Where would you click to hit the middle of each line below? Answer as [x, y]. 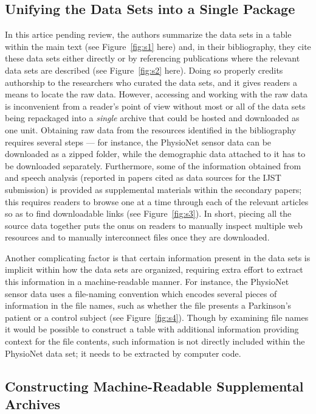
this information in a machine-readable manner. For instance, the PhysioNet [147, 282]
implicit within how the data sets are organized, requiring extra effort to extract [154, 269]
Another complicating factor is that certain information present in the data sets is [158, 257]
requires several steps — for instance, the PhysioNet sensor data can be [138, 142]
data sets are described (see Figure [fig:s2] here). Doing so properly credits [144, 70]
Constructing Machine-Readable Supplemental [154, 386]
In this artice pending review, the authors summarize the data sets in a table [148, 34]
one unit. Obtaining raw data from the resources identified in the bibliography [151, 129]
